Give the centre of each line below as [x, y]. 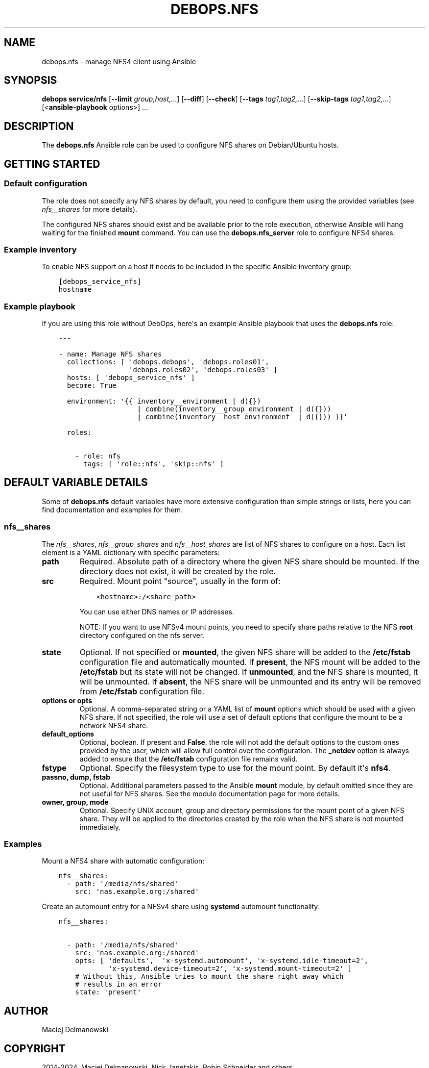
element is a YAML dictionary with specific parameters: [131, 552]
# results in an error [119, 984]
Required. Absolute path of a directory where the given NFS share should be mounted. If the [250, 561]
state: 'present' [108, 992]
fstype [54, 768]
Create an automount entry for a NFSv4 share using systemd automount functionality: [181, 907]
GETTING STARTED [52, 164]
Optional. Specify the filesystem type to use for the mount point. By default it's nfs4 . [235, 768]
